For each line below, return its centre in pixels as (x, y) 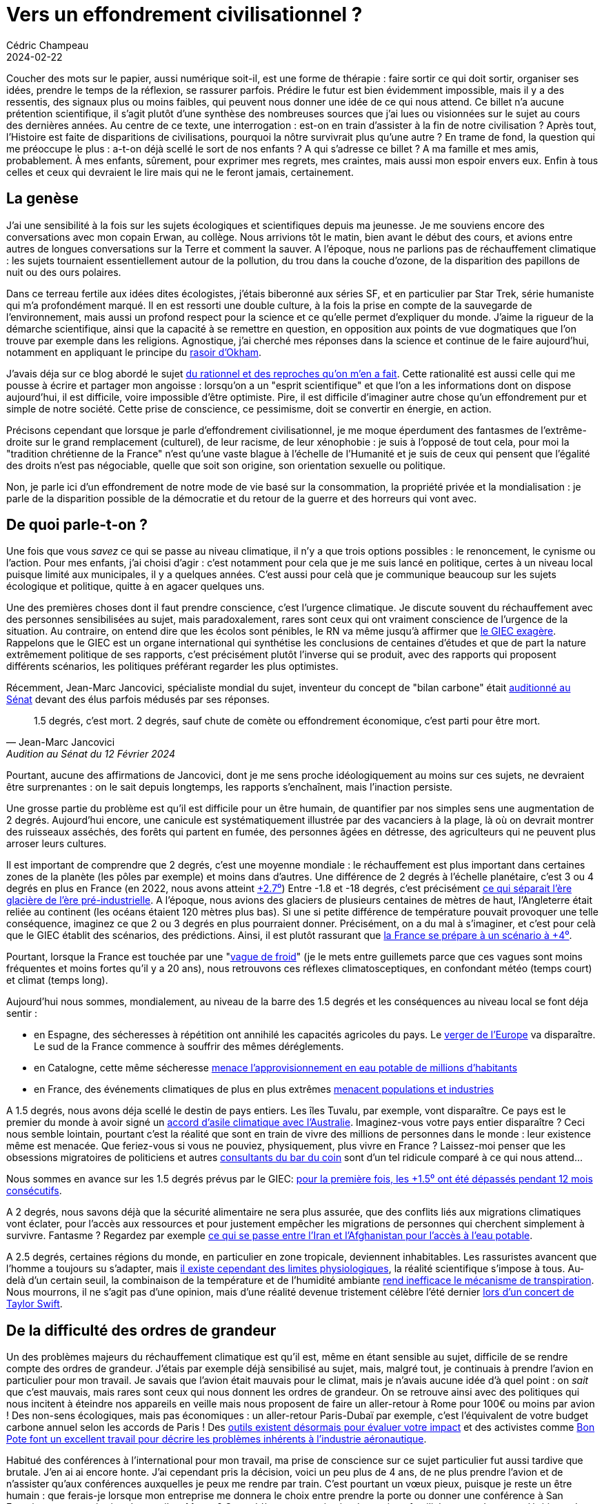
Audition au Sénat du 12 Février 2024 (91, 754)
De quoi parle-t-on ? (77, 525)
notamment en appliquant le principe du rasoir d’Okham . (134, 352)
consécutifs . (34, 1191)
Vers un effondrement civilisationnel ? (184, 14)
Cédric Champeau (48, 45)
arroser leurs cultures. (57, 844)
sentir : (22, 1013)
